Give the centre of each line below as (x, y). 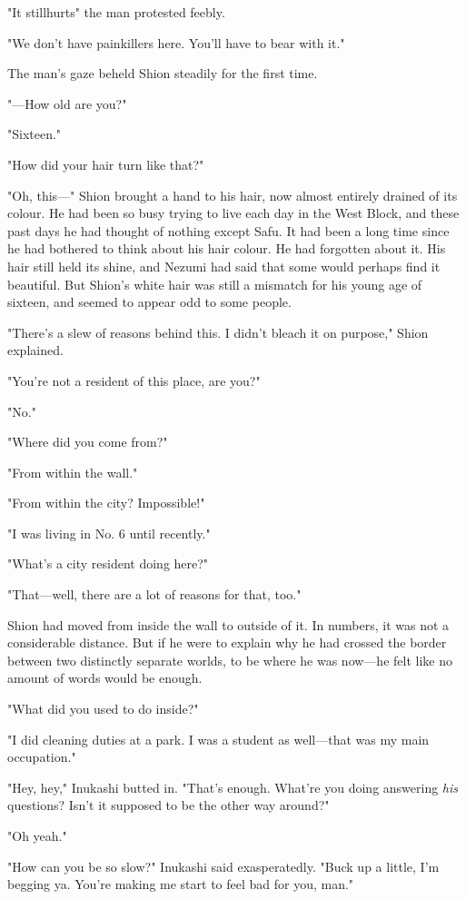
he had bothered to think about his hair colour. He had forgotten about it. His (227, 248)
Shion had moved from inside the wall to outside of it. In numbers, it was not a (228, 624)
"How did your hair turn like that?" (106, 164)
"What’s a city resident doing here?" (108, 563)
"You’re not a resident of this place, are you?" (134, 380)
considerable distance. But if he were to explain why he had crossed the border (227, 642)
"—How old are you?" (67, 103)
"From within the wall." (73, 472)
